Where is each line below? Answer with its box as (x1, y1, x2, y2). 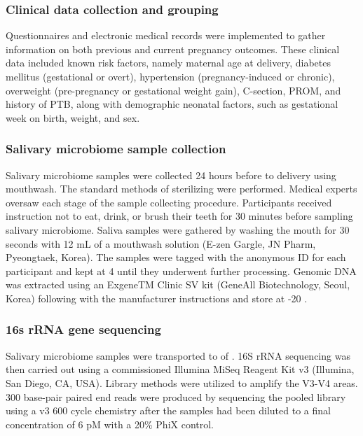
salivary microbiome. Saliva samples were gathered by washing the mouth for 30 (6, 222, 350, 237)
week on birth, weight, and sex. (6, 110, 140, 125)
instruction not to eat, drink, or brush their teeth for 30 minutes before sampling (6, 209, 353, 223)
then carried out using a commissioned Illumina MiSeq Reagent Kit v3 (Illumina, (6, 362, 355, 377)
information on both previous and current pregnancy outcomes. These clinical (6, 41, 340, 56)
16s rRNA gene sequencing (6, 321, 161, 338)
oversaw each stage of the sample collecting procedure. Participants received (6, 195, 332, 209)
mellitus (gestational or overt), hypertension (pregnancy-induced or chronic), (6, 69, 335, 83)
